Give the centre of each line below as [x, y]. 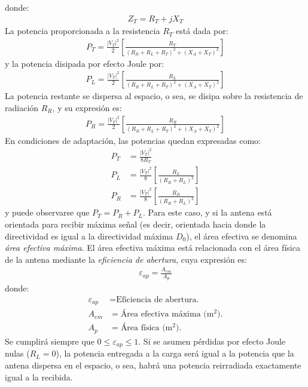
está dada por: [202, 31]
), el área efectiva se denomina [242, 236]
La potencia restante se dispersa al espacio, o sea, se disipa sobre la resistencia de [154, 96]
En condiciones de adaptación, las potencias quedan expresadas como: [133, 140]
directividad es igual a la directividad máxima [89, 236]
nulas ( [17, 353]
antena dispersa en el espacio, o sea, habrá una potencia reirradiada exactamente [153, 365]
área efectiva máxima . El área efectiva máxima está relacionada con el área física [153, 248]
